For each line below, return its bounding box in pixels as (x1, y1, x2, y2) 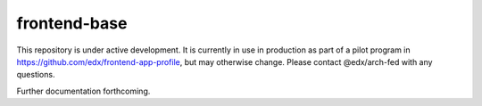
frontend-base (16, 13, 128, 33)
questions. (16, 69, 55, 80)
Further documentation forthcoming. (16, 86, 151, 96)
